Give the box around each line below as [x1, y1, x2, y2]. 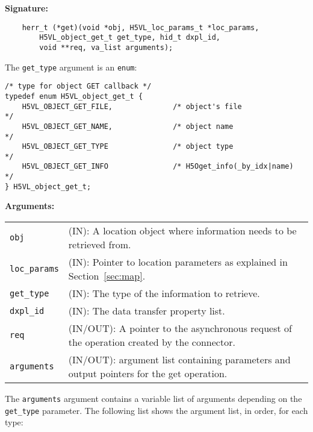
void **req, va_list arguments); [39, 43, 173, 52]
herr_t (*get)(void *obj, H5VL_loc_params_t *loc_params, [22, 23, 259, 32]
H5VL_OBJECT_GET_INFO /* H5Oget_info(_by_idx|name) [22, 162, 294, 171]
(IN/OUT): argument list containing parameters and [68, 352, 291, 367]
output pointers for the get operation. [68, 366, 228, 381]
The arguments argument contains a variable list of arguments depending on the [5, 392, 302, 405]
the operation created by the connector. [68, 335, 235, 349]
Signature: [5, 2, 48, 14]
